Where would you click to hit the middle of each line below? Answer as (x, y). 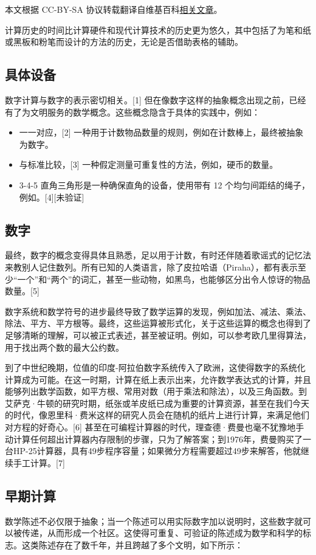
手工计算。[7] (39, 462)
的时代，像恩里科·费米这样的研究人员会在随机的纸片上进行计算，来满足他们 (157, 415)
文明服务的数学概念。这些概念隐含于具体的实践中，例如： (145, 112)
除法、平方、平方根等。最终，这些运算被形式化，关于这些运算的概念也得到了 (158, 323)
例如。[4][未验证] (52, 197)
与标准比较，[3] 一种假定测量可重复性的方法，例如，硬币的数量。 (149, 164)
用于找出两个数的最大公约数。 (64, 347)
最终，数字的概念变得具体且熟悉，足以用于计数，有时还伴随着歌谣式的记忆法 (158, 255)
